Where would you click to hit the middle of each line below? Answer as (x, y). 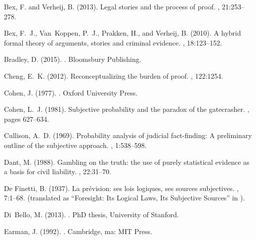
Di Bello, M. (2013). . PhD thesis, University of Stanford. (91, 214)
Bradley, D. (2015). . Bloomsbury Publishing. (73, 59)
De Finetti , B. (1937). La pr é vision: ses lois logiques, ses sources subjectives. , (121, 188)
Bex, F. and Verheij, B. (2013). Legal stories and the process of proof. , (112, 6)
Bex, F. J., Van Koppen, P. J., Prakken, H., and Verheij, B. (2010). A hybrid (123, 33)
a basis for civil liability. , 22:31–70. (58, 171)
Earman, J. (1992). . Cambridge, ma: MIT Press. (78, 231)
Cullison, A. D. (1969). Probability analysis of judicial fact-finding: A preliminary (128, 135)
